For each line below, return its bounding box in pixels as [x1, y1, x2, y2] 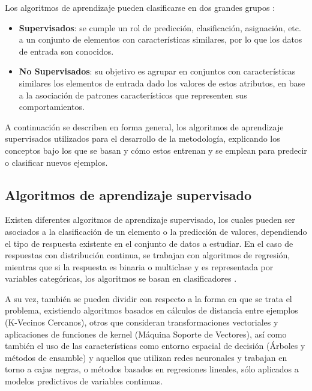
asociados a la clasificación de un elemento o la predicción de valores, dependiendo [5, 225, 307, 237]
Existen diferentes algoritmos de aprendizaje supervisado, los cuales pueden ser [5, 213, 295, 226]
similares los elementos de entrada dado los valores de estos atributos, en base [19, 76, 305, 89]
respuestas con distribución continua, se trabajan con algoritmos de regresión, [5, 249, 290, 261]
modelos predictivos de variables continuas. [5, 375, 163, 387]
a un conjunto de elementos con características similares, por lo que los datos [19, 33, 302, 46]
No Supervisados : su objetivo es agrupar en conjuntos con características [19, 65, 296, 77]
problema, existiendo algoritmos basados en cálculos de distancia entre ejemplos [5, 304, 298, 317]
